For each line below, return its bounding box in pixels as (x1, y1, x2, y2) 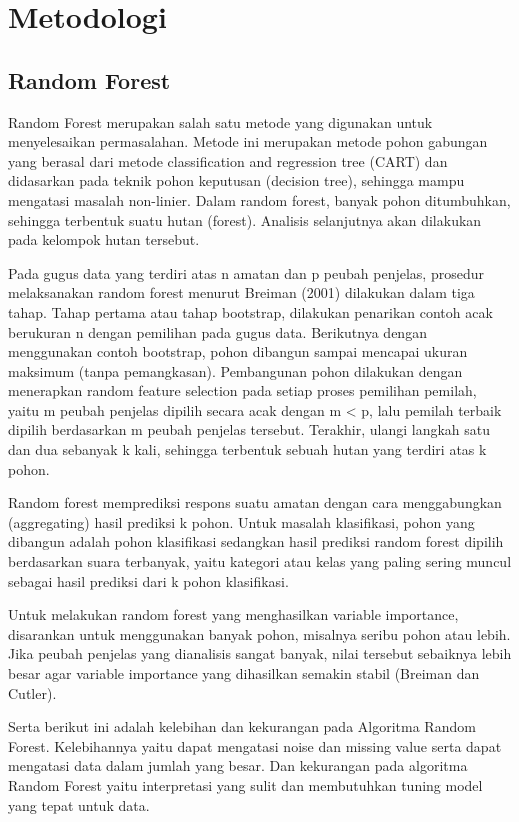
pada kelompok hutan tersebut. (8, 229, 200, 250)
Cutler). (8, 682, 57, 703)
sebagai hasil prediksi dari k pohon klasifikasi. (8, 570, 289, 591)
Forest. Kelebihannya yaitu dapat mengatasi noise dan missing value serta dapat (8, 735, 502, 756)
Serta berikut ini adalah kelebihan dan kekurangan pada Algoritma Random (8, 716, 476, 737)
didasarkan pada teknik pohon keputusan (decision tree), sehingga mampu (8, 170, 465, 191)
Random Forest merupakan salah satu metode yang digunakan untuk (8, 111, 433, 132)
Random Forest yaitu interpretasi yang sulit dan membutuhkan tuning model (8, 774, 483, 795)
